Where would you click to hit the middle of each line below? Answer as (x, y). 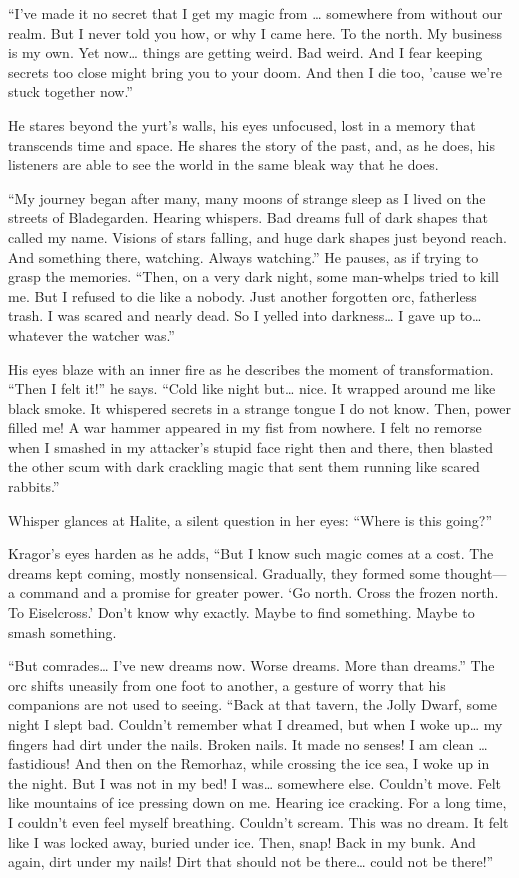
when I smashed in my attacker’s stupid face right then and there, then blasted (251, 446)
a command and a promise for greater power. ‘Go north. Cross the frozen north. (253, 592)
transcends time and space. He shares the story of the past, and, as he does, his (251, 144)
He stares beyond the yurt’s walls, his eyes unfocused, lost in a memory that (242, 124)
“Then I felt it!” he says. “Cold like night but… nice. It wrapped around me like (252, 388)
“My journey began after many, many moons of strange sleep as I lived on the (247, 197)
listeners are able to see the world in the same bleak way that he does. (223, 164)
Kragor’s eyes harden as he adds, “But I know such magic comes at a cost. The (251, 553)
